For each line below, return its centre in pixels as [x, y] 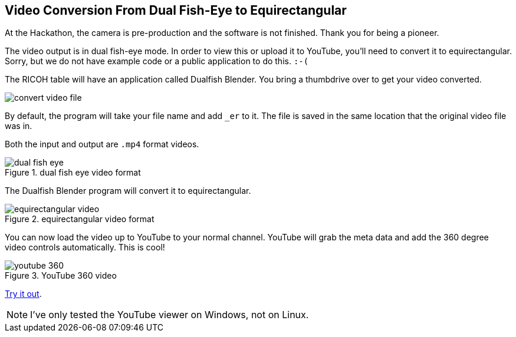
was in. [19, 126]
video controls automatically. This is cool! [85, 247]
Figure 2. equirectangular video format [80, 219]
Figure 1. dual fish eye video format [73, 173]
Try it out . [23, 294]
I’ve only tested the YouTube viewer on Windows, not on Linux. [170, 315]
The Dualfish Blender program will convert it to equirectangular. [128, 191]
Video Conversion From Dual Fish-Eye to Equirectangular [176, 10]
